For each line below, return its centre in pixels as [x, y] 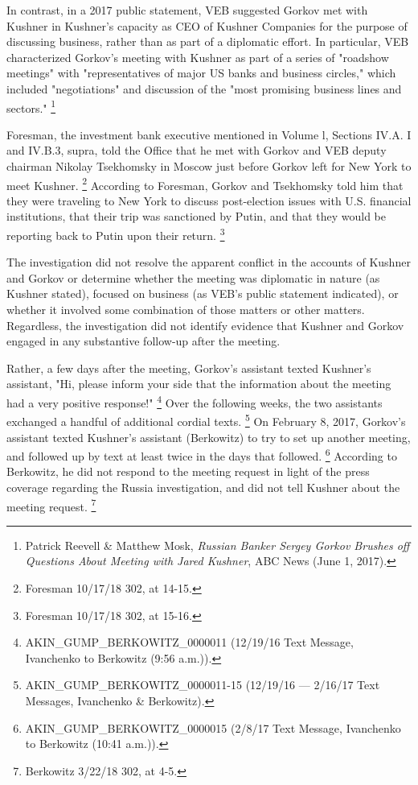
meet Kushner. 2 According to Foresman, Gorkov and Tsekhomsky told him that [205, 184]
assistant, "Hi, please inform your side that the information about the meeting [199, 384]
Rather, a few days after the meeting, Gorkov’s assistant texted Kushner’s [189, 368]
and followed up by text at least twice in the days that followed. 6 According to [202, 454]
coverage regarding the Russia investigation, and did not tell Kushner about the [203, 487]
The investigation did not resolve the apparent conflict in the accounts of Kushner [209, 262]
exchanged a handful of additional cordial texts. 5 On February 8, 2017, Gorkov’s [206, 420]
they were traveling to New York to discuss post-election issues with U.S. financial [209, 200]
